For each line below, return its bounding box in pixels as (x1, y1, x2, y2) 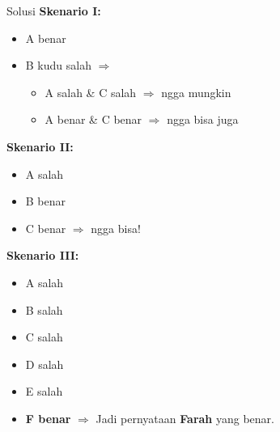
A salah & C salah (45, 83, 137, 100)
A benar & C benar (45, 111, 142, 128)
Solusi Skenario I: (6, 2, 101, 19)
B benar (25, 193, 66, 210)
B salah (25, 301, 63, 318)
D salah (25, 355, 64, 372)
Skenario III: (6, 247, 79, 264)
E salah (25, 383, 63, 400)
